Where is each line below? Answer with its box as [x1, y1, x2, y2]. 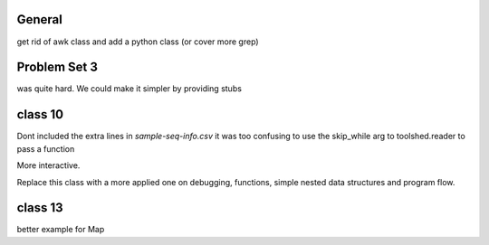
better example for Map [16, 224, 105, 235]
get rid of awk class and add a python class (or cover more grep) [16, 36, 259, 47]
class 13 [16, 200, 63, 216]
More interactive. [16, 160, 81, 171]
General [16, 12, 63, 27]
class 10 [16, 107, 63, 122]
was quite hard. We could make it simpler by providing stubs [16, 83, 242, 94]
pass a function [16, 143, 75, 154]
